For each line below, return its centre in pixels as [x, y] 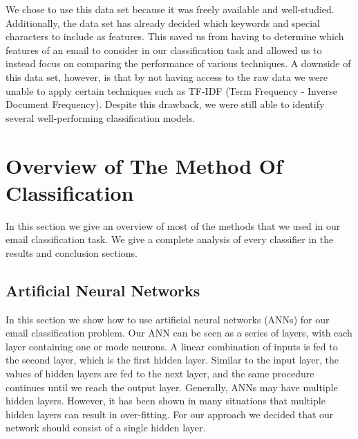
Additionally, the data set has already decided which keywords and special [163, 23]
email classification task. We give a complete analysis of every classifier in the [170, 239]
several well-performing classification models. [101, 117]
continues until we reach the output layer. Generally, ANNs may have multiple [172, 387]
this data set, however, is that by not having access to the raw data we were [167, 77]
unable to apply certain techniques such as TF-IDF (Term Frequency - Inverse [171, 90]
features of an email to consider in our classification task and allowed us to [164, 50]
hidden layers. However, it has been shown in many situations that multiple [166, 401]
